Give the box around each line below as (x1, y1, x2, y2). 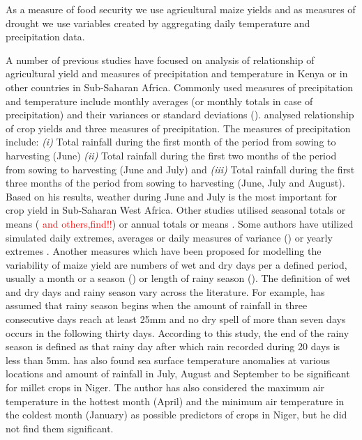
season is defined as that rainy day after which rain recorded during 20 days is (6, 339, 340, 354)
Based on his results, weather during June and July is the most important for (6, 189, 337, 203)
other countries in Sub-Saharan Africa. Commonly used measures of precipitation (6, 79, 353, 94)
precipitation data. (6, 29, 85, 44)
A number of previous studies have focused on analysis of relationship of (6, 52, 315, 67)
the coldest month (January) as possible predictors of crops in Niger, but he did (6, 407, 347, 422)
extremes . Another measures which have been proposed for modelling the (6, 244, 322, 258)
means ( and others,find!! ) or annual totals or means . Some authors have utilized (6, 216, 354, 230)
